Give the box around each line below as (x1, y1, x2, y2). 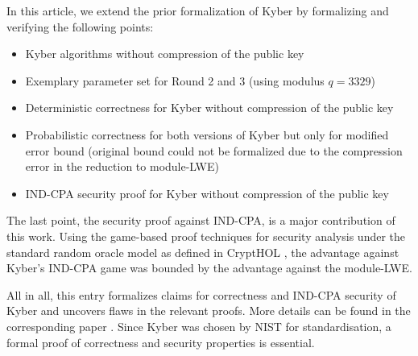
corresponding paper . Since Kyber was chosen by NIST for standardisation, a (6, 317, 391, 334)
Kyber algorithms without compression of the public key (25, 45, 304, 62)
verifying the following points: (6, 18, 154, 35)
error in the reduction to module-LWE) (25, 158, 219, 175)
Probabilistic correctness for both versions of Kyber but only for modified (25, 126, 389, 143)
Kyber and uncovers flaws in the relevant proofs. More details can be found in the (6, 302, 411, 319)
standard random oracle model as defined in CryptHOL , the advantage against (6, 243, 399, 260)
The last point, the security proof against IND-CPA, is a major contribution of (6, 212, 395, 229)
